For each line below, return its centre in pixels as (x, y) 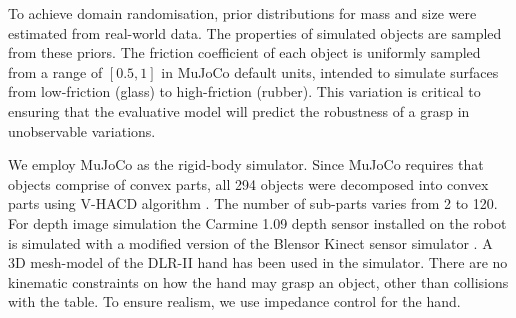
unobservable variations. (82, 130)
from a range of (55, 71)
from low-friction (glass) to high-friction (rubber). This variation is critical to (244, 91)
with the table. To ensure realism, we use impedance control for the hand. (234, 301)
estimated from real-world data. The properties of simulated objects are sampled (255, 32)
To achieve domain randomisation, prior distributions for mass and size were (242, 13)
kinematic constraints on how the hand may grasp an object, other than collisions (258, 281)
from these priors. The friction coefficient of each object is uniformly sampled (244, 52)
